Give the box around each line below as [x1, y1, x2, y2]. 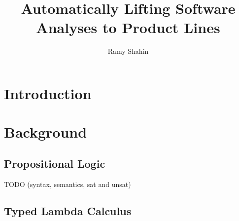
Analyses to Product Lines [36, 17, 220, 37]
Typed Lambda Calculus [4, 203, 132, 218]
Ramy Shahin [107, 46, 149, 56]
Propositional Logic [4, 155, 105, 171]
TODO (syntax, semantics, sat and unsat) [4, 179, 131, 189]
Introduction [4, 83, 92, 103]
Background [4, 122, 87, 142]
